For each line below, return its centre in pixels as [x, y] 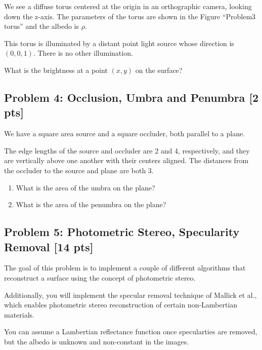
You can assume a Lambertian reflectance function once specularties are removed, [131, 332]
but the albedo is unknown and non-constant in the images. [97, 341]
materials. [19, 314]
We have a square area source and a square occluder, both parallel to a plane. [125, 133]
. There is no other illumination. [83, 53]
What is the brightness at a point [56, 70]
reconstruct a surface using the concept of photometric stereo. [100, 277]
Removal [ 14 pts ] [49, 246]
